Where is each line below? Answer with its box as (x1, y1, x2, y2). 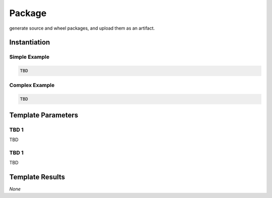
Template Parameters (9, 111, 79, 119)
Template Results (9, 172, 65, 181)
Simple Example (9, 53, 50, 60)
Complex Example (9, 82, 55, 89)
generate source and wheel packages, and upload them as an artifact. (9, 25, 155, 31)
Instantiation (9, 38, 50, 47)
